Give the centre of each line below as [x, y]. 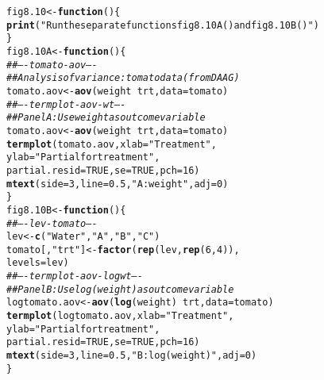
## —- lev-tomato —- [52, 223]
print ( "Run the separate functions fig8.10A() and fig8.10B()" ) [163, 25]
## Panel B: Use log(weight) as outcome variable [120, 289]
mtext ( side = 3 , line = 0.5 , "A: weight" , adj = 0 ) [118, 184]
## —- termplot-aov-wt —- [66, 104]
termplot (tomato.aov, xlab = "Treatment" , [112, 144]
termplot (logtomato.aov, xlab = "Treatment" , [120, 316]
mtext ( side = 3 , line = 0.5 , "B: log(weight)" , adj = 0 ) [132, 356]
